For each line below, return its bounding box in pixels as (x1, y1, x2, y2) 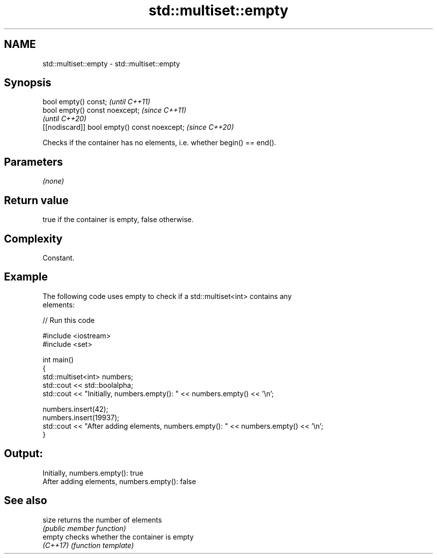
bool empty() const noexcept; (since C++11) (42, 106, 187, 115)
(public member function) (42, 524, 126, 533)
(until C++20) (42, 114, 87, 123)
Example (4, 271, 48, 283)
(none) (42, 177, 64, 186)
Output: (4, 447, 43, 460)
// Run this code (42, 315, 95, 324)
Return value (4, 194, 69, 207)
